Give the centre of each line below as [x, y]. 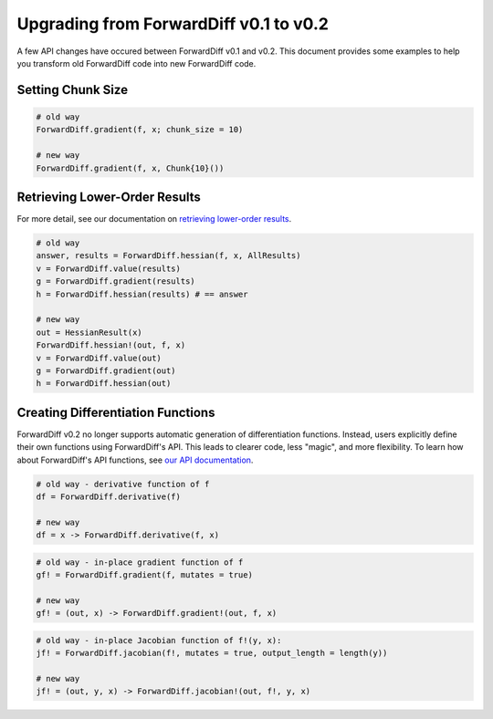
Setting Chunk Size [72, 90]
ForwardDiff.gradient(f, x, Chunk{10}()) [130, 168]
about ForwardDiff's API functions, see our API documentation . [135, 460]
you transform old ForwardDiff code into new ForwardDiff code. [136, 63]
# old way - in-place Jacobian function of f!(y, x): [159, 640]
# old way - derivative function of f [123, 484]
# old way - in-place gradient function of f [140, 562]
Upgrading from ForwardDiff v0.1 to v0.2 [173, 24]
